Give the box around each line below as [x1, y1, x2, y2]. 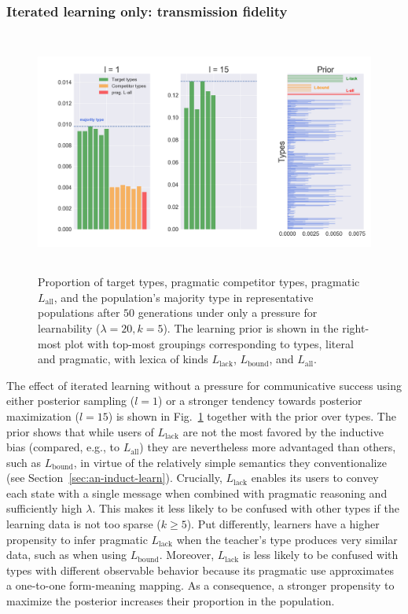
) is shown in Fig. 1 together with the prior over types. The [108, 407, 396, 424]
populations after [38, 304, 120, 321]
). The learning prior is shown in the [163, 319, 339, 336]
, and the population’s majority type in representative [53, 289, 314, 305]
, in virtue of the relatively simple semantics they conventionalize [73, 454, 387, 470]
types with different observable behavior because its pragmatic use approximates [6, 561, 394, 578]
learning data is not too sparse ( [6, 516, 161, 532]
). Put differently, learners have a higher [186, 516, 380, 532]
